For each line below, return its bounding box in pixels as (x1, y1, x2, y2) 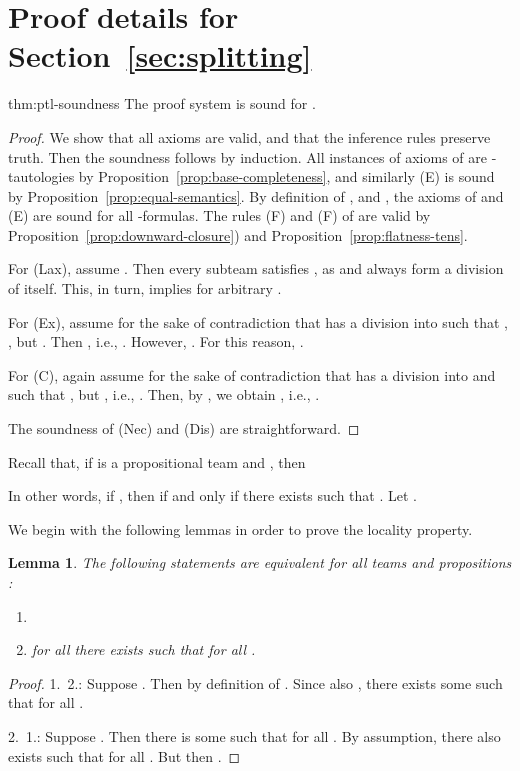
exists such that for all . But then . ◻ (8, 745, 241, 766)
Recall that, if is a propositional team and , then (8, 451, 306, 472)
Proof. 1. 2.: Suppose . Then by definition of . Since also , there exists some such (8, 672, 503, 693)
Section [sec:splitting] (8, 35, 312, 76)
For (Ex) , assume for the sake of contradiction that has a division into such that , (8, 311, 508, 332)
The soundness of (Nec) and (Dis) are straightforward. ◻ (8, 418, 360, 439)
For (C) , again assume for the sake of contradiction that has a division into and (8, 364, 496, 385)
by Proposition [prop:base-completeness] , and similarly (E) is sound (78, 166, 495, 187)
